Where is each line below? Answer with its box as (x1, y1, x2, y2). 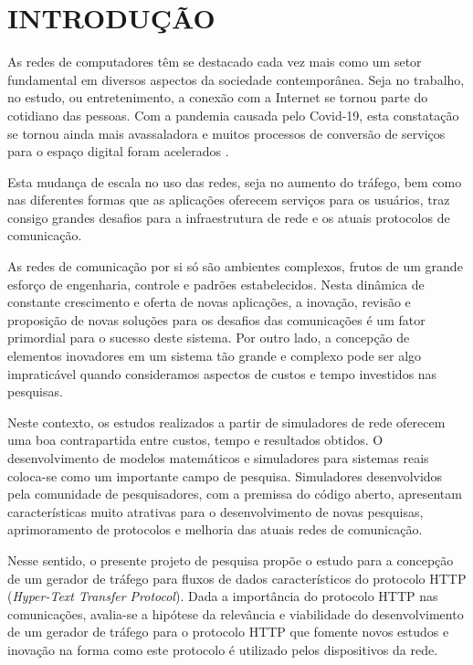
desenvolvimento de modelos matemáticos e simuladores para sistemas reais (7, 449, 429, 467)
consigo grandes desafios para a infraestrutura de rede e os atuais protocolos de (7, 207, 450, 227)
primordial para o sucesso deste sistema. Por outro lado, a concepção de (7, 328, 410, 347)
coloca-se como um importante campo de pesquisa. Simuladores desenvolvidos (7, 466, 443, 485)
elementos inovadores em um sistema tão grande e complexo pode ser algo (7, 346, 422, 365)
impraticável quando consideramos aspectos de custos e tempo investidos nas (7, 364, 437, 383)
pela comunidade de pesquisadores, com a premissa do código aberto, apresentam (7, 484, 462, 503)
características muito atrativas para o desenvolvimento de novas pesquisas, (7, 501, 424, 521)
